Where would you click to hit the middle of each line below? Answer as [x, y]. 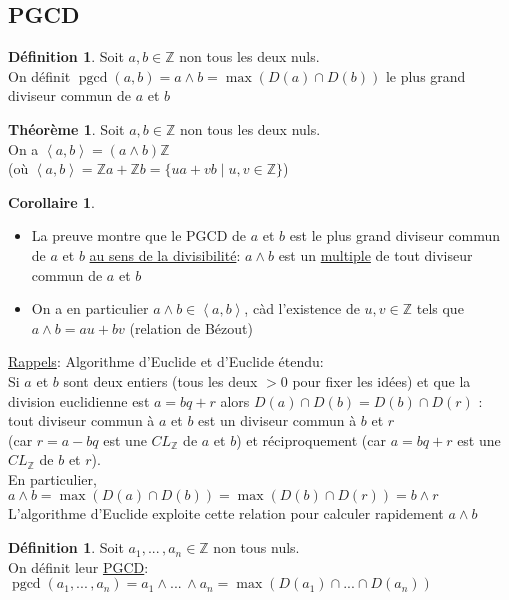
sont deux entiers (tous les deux [160, 380]
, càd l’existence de [302, 308]
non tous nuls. [256, 547]
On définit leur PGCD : [78, 566]
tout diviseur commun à [81, 420]
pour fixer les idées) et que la [381, 380]
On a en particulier [90, 308]
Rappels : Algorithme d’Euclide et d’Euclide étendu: [166, 361]
